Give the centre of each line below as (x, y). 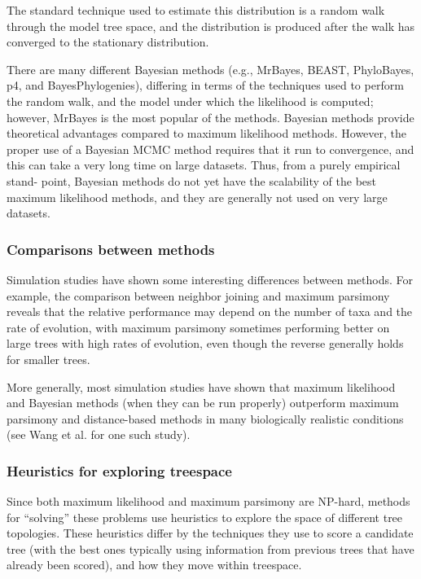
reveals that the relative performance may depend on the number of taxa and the (210, 311)
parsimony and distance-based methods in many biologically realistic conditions (205, 418)
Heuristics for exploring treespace (119, 470)
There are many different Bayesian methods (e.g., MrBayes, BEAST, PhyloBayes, (210, 69)
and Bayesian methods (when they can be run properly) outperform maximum (203, 403)
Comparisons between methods (111, 249)
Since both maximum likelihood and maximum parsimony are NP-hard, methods (208, 501)
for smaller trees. (48, 359)
